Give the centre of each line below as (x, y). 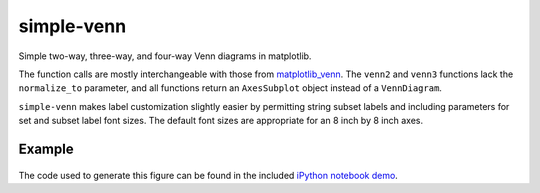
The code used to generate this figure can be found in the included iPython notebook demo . (208, 175)
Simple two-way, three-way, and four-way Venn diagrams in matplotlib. (165, 56)
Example (46, 148)
